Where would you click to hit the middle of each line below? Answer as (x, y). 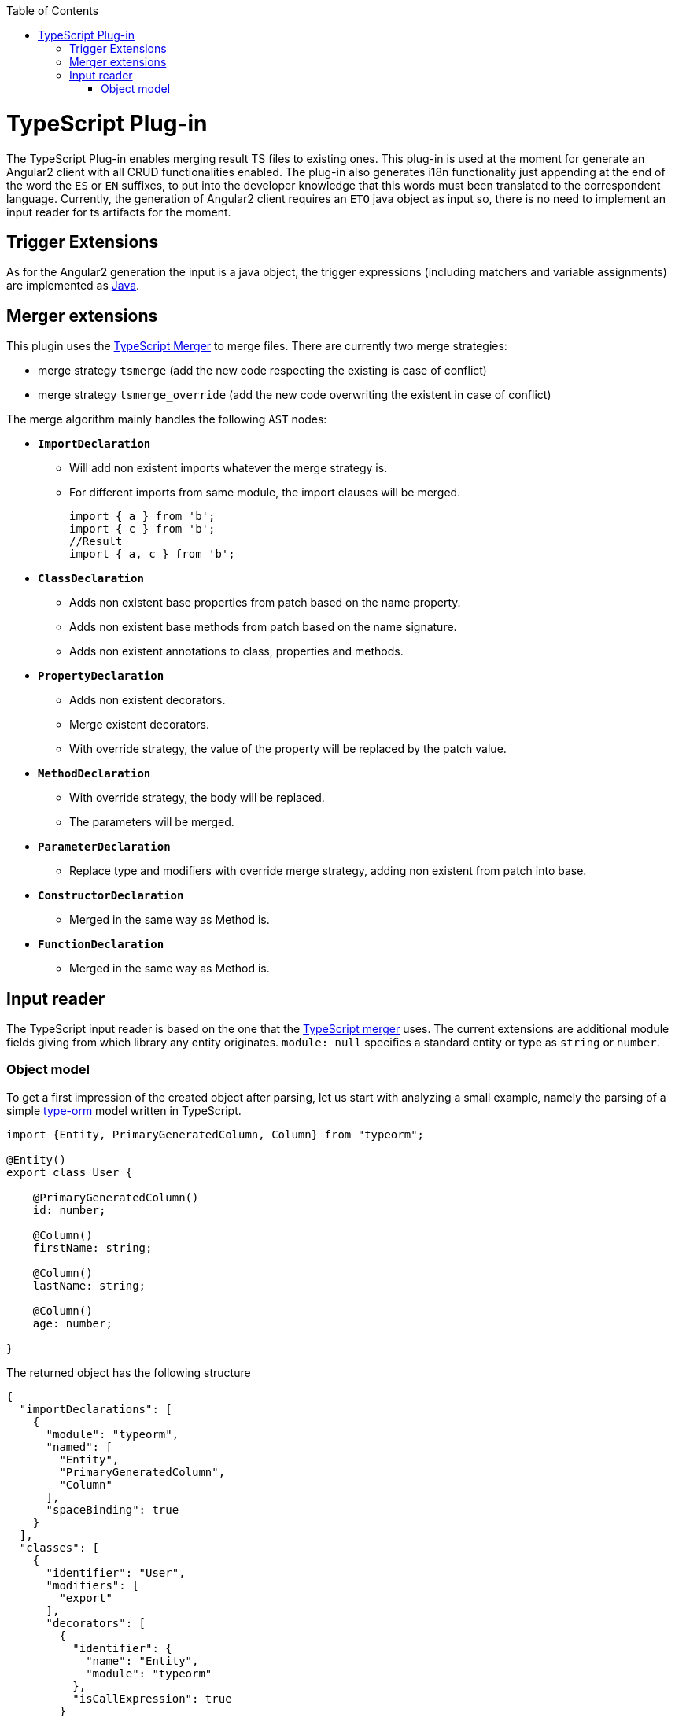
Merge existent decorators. (139, 725)
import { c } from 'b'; (142, 529)
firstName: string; (92, 1247)
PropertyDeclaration (101, 676)
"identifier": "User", (116, 1572)
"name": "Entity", (142, 1661)
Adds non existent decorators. (148, 700)
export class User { (70, 1172)
